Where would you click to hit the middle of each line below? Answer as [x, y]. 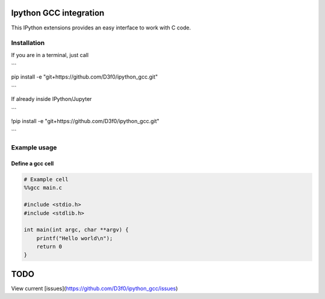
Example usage [34, 148]
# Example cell [46, 179]
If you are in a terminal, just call [50, 55]
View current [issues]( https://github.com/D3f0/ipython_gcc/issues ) [94, 288]
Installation [28, 43]
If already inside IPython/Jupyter [51, 99]
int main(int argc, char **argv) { [76, 230]
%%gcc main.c [43, 188]
